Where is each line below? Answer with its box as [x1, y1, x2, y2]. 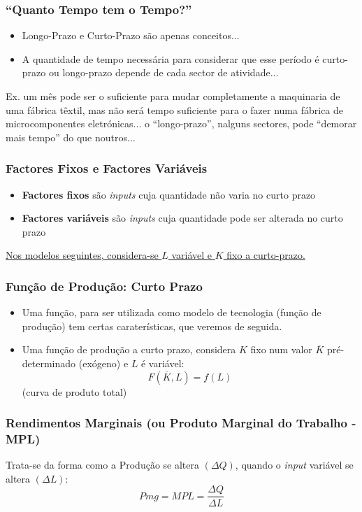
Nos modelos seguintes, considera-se [6, 248, 159, 262]
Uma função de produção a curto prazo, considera [22, 342, 236, 357]
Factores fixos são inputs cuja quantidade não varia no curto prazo [22, 187, 316, 201]
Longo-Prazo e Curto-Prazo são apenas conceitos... [22, 28, 240, 43]
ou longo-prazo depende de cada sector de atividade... [48, 65, 279, 80]
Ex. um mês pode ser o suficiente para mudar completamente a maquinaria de [6, 89, 340, 103]
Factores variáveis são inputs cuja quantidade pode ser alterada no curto [22, 211, 343, 225]
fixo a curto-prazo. [226, 248, 305, 262]
